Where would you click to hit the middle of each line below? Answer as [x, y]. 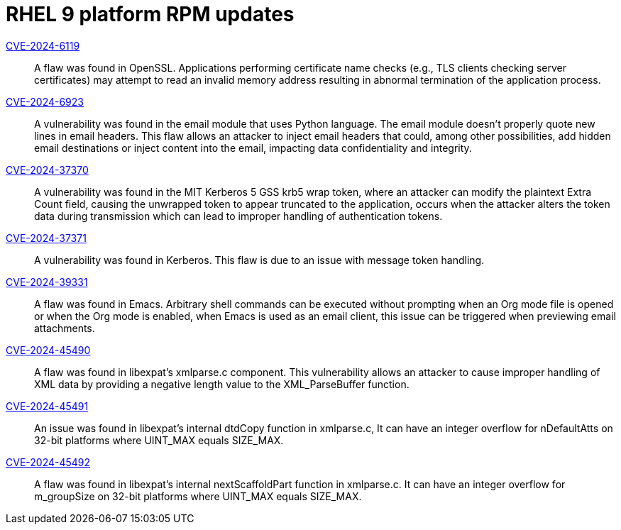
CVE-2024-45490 [48, 350]
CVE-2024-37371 [46, 238]
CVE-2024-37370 [47, 170]
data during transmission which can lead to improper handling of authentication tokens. [238, 216]
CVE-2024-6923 [45, 101]
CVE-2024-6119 [43, 45]
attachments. [65, 328]
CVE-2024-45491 [47, 406]
